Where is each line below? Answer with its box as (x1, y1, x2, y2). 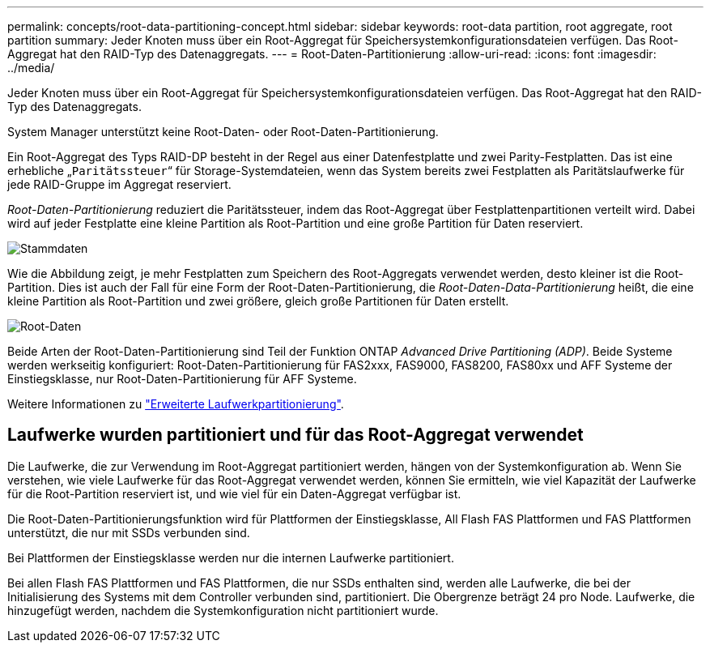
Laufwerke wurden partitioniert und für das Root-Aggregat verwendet (7, 425, 584, 446)
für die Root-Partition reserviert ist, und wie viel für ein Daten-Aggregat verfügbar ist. (7, 486, 461, 501)
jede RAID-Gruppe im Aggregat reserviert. (7, 177, 232, 191)
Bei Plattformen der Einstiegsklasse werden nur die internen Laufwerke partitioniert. (7, 550, 454, 565)
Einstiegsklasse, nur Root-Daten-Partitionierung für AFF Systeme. (7, 372, 357, 386)
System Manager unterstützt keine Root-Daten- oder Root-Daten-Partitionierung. (7, 125, 439, 139)
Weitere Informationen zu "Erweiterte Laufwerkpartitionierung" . (7, 397, 344, 411)
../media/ (7, 61, 55, 75)
